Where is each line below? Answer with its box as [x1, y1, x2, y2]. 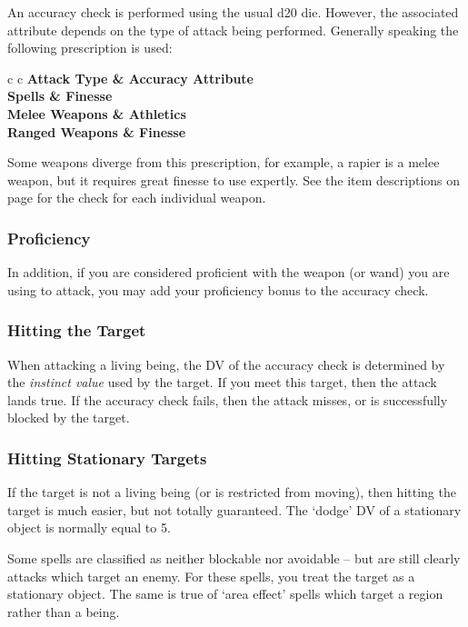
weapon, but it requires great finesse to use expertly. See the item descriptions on [7, 170, 461, 189]
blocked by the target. [7, 408, 130, 427]
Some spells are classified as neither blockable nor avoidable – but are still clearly [7, 548, 461, 567]
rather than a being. [7, 602, 120, 621]
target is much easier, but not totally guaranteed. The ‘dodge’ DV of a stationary [7, 500, 462, 519]
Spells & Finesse [7, 86, 113, 105]
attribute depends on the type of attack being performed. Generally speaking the [7, 20, 459, 39]
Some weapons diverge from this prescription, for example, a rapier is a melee [7, 153, 440, 172]
